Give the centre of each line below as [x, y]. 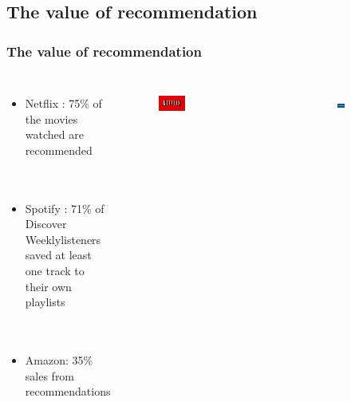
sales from [50, 375]
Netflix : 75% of [63, 103]
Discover [46, 224]
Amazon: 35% [59, 359]
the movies [51, 118]
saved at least [58, 255]
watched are [54, 134]
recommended [59, 150]
